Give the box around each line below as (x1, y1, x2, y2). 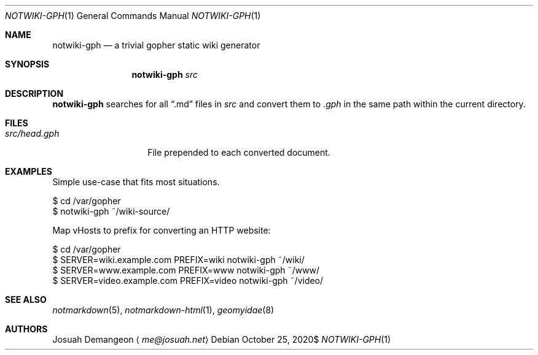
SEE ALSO (5, 294, 47, 305)
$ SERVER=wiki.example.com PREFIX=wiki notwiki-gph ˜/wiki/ (52, 254, 305, 265)
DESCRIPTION (5, 88, 64, 99)
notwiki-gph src (131, 69, 198, 80)
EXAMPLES (5, 166, 52, 177)
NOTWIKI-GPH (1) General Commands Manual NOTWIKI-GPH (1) (5, 10, 261, 21)
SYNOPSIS (5, 59, 50, 69)
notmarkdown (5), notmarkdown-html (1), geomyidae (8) (52, 305, 275, 315)
